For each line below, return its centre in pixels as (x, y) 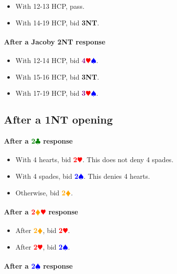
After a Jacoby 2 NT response (55, 41)
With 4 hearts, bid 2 (46, 159)
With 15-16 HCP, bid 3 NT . (57, 76)
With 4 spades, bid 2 (47, 176)
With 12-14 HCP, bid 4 (51, 60)
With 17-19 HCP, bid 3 (51, 93)
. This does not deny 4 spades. (128, 159)
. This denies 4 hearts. (117, 176)
